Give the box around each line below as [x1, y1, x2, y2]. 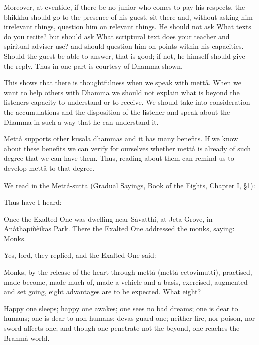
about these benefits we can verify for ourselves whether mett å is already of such [4, 143, 251, 153]
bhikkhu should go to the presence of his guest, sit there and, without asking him [4, 11, 253, 22]
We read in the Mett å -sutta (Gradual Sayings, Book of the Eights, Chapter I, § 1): [4, 180, 255, 190]
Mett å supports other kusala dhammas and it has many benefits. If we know [4, 133, 238, 144]
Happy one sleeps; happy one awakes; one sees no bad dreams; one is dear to [4, 303, 238, 313]
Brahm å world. [4, 332, 50, 343]
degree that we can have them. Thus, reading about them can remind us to [4, 153, 234, 163]
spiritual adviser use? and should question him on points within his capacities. [4, 41, 244, 51]
